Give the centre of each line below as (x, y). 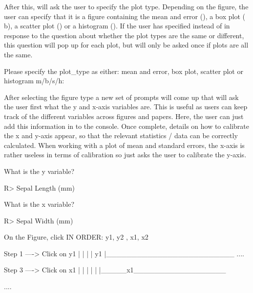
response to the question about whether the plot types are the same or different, (124, 35)
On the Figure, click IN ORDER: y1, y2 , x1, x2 (76, 237)
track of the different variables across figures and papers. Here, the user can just (124, 116)
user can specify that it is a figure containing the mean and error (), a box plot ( (125, 16)
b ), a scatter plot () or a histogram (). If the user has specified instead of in (117, 26)
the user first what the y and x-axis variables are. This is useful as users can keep (126, 107)
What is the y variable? (39, 171)
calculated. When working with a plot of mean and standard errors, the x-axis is (124, 145)
